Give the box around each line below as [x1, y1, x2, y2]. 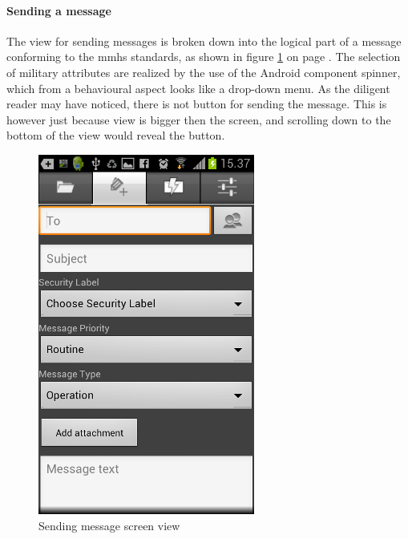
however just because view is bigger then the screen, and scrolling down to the [6, 111, 391, 128]
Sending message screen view [38, 517, 180, 533]
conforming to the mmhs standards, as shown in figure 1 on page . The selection [6, 48, 401, 65]
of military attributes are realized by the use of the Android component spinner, [6, 63, 401, 80]
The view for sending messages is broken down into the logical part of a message [6, 32, 402, 49]
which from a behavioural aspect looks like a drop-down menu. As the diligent [6, 79, 390, 96]
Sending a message [6, 2, 111, 18]
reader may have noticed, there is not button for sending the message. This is [6, 95, 387, 112]
